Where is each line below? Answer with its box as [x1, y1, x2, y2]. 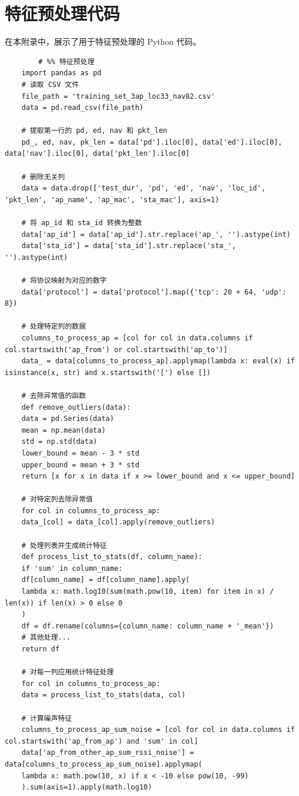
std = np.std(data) [21, 437, 98, 446]
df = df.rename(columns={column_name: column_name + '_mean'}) [21, 621, 274, 630]
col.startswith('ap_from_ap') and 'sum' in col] [5, 737, 199, 745]
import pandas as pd [21, 69, 102, 78]
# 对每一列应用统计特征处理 [21, 668, 114, 677]
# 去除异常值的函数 [21, 391, 86, 400]
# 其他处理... [21, 633, 70, 642]
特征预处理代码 [5, 1, 120, 25]
